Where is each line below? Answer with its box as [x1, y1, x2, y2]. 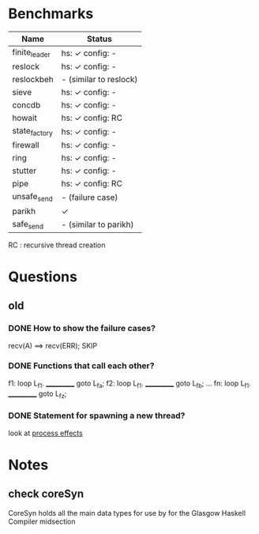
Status [86, 33, 112, 44]
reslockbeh [12, 74, 54, 85]
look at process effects [8, 428, 83, 438]
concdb [12, 100, 41, 111]
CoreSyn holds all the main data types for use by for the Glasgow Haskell [8, 508, 246, 517]
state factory [12, 126, 53, 138]
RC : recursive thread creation [8, 240, 106, 250]
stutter [12, 165, 37, 176]
